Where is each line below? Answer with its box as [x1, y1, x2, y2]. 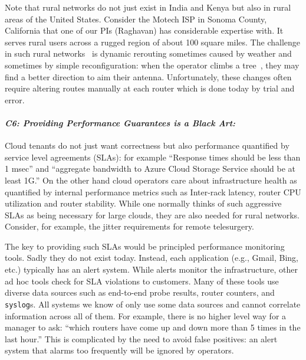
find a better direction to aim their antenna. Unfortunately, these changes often [5, 70, 292, 83]
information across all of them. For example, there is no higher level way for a [5, 309, 287, 322]
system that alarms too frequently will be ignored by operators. [5, 344, 234, 356]
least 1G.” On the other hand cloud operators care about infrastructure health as [5, 174, 297, 186]
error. [5, 93, 25, 106]
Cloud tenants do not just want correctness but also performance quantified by [5, 139, 289, 152]
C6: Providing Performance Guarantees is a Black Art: [5, 116, 236, 129]
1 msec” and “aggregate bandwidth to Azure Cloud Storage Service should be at [5, 162, 296, 175]
